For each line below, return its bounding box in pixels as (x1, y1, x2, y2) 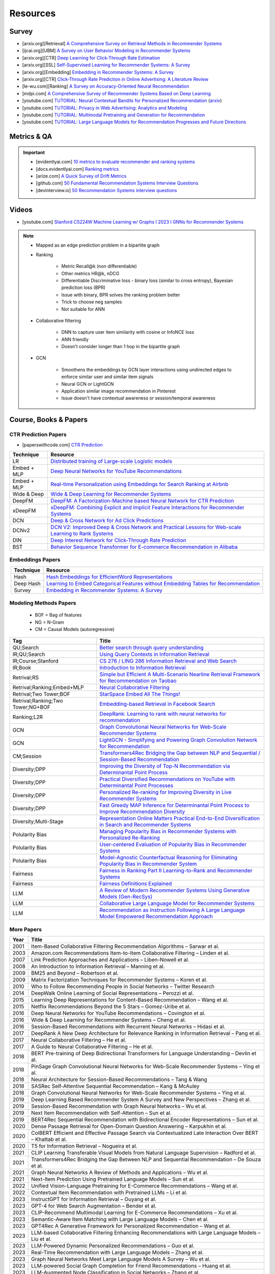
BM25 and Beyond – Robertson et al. (31, 970, 119, 977)
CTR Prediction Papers (9, 431, 67, 438)
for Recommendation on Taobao (99, 677, 177, 684)
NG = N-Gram (35, 619, 64, 625)
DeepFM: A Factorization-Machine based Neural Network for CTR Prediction (50, 497, 234, 504)
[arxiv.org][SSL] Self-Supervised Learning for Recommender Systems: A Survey (22, 62, 190, 68)
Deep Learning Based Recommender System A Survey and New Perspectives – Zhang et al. (31, 1096, 251, 1103)
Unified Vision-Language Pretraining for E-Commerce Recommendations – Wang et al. (31, 1182, 238, 1189)
